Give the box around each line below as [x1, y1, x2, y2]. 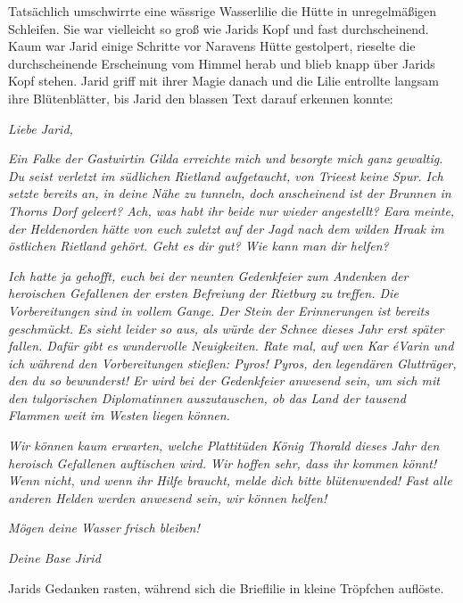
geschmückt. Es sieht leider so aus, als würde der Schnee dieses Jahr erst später [8, 318, 444, 337]
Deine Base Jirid [8, 549, 101, 567]
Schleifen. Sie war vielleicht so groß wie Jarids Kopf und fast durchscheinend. [8, 19, 429, 37]
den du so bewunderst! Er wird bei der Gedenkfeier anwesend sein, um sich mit [8, 371, 440, 390]
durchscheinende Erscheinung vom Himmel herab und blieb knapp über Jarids [8, 54, 435, 72]
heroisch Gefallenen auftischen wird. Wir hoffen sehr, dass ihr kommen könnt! [8, 453, 437, 472]
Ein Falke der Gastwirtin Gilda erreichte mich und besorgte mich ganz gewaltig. [8, 149, 443, 168]
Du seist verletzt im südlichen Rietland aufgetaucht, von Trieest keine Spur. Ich [8, 166, 443, 185]
